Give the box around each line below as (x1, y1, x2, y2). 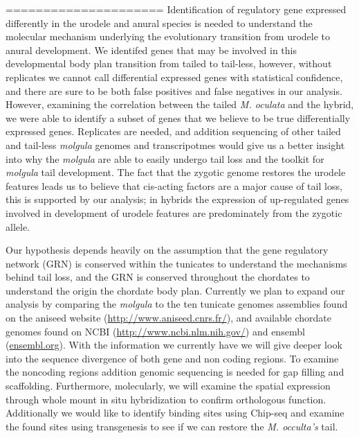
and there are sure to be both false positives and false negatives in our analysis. (6, 83, 342, 98)
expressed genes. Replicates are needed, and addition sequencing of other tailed (6, 124, 341, 139)
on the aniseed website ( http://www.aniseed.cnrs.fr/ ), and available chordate (6, 310, 332, 325)
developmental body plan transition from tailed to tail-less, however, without (6, 56, 332, 71)
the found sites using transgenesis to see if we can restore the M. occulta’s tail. (6, 419, 338, 433)
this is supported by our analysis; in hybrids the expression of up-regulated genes (6, 192, 349, 207)
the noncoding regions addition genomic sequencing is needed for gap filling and (6, 365, 344, 379)
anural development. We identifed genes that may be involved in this (6, 42, 297, 57)
